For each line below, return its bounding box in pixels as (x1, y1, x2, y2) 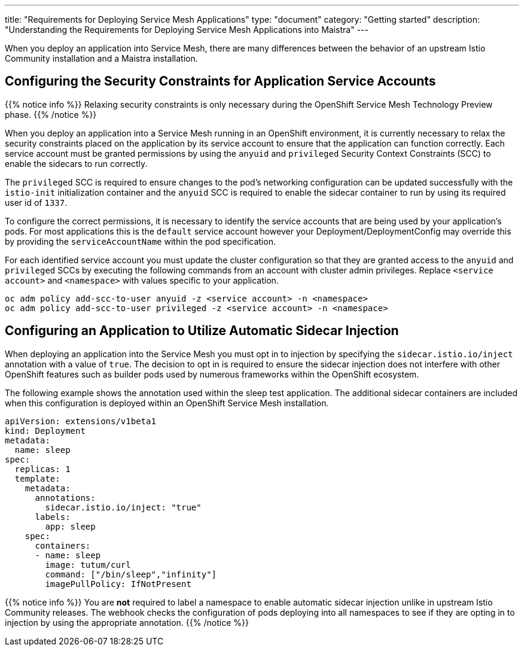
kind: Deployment (5, 425, 86, 436)
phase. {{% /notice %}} (5, 109, 97, 120)
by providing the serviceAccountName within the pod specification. (5, 236, 276, 247)
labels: (35, 512, 71, 522)
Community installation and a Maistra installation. (5, 53, 198, 63)
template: (14, 473, 60, 483)
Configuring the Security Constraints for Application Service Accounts (5, 74, 436, 89)
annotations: (35, 492, 96, 503)
